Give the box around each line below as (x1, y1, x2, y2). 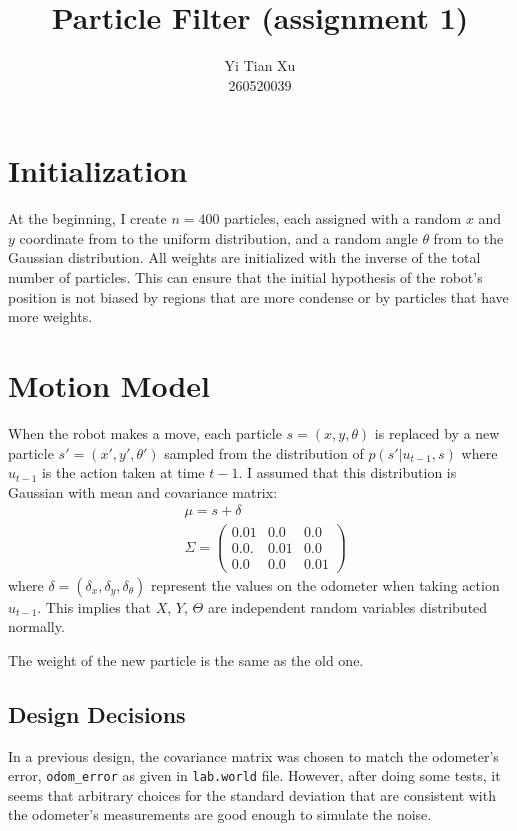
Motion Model (8, 365, 210, 405)
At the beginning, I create (8, 208, 167, 229)
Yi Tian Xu (224, 55, 296, 76)
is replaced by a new (374, 422, 500, 443)
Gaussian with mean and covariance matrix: (8, 481, 278, 502)
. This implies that (37, 596, 152, 617)
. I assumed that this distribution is (238, 462, 457, 483)
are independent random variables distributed (207, 596, 488, 617)
